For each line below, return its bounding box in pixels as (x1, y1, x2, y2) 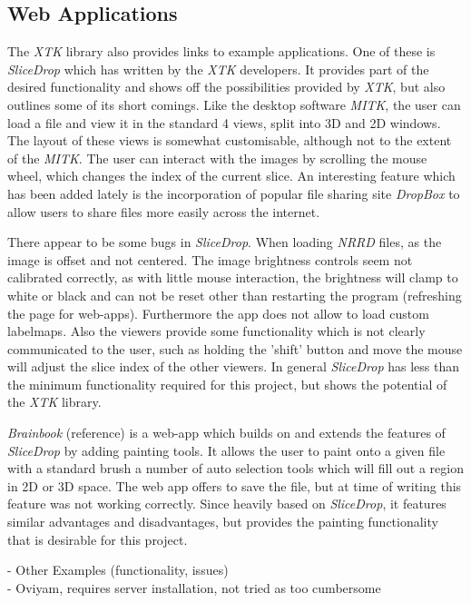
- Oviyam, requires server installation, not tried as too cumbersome (7, 578, 381, 597)
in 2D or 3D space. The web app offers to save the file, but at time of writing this (7, 476, 462, 495)
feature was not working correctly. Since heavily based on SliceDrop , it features (7, 494, 446, 513)
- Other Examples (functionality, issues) (7, 560, 229, 579)
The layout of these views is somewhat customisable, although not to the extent (7, 131, 452, 150)
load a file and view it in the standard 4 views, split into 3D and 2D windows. (7, 113, 441, 132)
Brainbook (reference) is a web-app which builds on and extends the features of (7, 423, 446, 442)
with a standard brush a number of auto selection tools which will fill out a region (7, 459, 464, 478)
